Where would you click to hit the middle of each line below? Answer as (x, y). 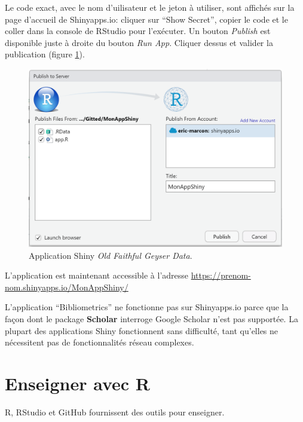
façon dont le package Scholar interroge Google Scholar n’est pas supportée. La (151, 319)
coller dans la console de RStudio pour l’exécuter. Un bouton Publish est (138, 31)
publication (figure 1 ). (45, 54)
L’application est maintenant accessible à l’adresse (97, 275)
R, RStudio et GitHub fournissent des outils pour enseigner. (115, 412)
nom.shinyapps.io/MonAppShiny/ (67, 287)
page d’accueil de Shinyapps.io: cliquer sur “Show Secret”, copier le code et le (146, 19)
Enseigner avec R (78, 383)
